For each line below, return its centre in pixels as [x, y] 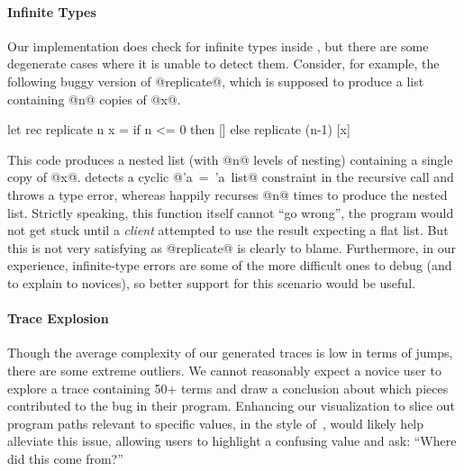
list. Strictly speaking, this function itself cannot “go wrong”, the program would [231, 212]
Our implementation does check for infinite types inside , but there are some [218, 45]
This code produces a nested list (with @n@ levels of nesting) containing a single [230, 159]
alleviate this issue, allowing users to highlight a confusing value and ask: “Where [232, 441]
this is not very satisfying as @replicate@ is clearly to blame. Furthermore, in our [232, 247]
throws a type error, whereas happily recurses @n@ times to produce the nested [227, 194]
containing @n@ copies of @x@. [94, 99]
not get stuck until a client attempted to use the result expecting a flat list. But [228, 230]
